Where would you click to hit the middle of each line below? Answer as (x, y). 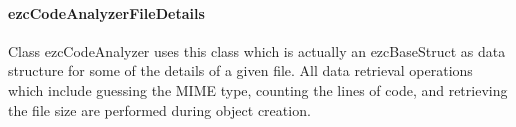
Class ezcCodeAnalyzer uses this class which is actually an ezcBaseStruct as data (257, 50)
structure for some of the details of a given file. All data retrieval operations (240, 70)
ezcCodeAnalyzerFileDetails (106, 12)
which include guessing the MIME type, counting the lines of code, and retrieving (258, 89)
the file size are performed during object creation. (159, 109)
